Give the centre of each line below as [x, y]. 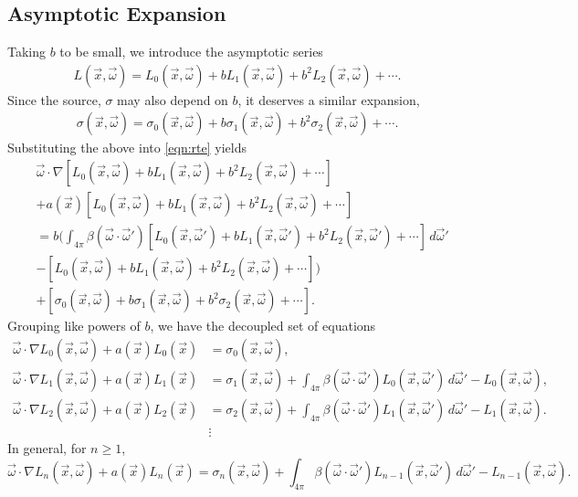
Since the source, [54, 99]
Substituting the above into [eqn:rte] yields [127, 148]
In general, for [47, 447]
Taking [27, 52]
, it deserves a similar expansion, [329, 99]
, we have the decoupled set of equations [263, 326]
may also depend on [173, 99]
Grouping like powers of [74, 326]
